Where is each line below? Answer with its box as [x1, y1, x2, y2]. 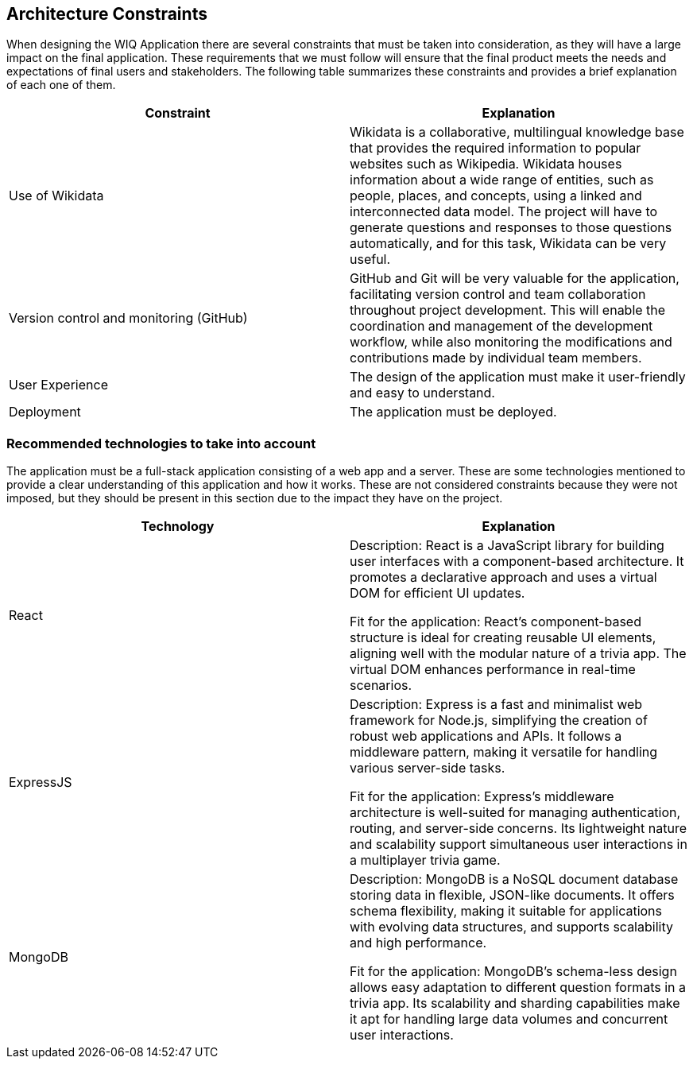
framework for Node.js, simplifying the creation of [350, 712, 648, 729]
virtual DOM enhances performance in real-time [350, 661, 636, 678]
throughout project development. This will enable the [350, 302, 666, 319]
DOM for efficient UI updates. [350, 585, 525, 602]
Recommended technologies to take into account [6, 435, 316, 451]
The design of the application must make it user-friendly [350, 369, 686, 385]
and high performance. [350, 935, 487, 951]
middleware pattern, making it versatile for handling [350, 744, 658, 761]
